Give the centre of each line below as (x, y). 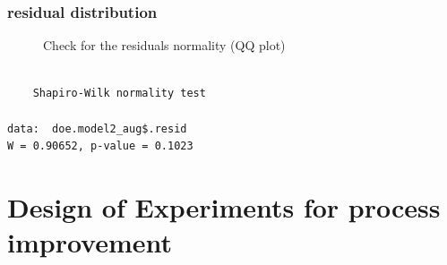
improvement (90, 242)
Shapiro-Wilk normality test (119, 94)
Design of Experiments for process (224, 206)
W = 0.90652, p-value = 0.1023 (100, 146)
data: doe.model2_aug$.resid (97, 128)
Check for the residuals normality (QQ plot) (164, 45)
